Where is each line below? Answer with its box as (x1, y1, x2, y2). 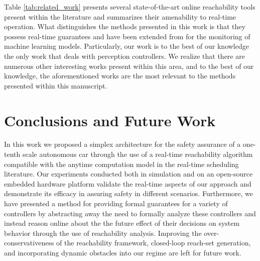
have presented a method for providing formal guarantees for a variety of (4, 198, 228, 209)
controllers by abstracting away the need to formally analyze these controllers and (4, 208, 256, 218)
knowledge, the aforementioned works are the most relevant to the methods (4, 70, 236, 81)
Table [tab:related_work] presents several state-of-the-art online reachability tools (4, 2, 255, 12)
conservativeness (4, 237, 54, 248)
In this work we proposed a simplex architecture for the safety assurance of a (4, 139, 241, 149)
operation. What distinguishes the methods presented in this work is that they (4, 21, 245, 32)
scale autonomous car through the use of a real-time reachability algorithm (22, 149, 253, 159)
